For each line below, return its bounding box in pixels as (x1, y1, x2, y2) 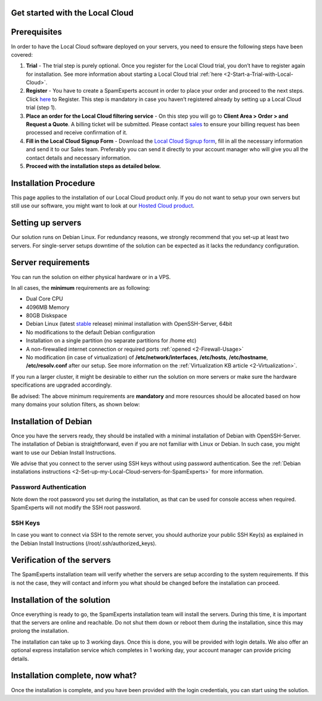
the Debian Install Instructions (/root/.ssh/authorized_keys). (11, 540, 157, 547)
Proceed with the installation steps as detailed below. (26, 163, 161, 170)
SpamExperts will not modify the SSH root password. (11, 504, 141, 511)
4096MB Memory (26, 304, 70, 311)
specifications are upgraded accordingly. (11, 381, 112, 388)
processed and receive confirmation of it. (26, 129, 128, 136)
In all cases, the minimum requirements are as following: (11, 284, 150, 291)
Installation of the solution (11, 595, 110, 605)
